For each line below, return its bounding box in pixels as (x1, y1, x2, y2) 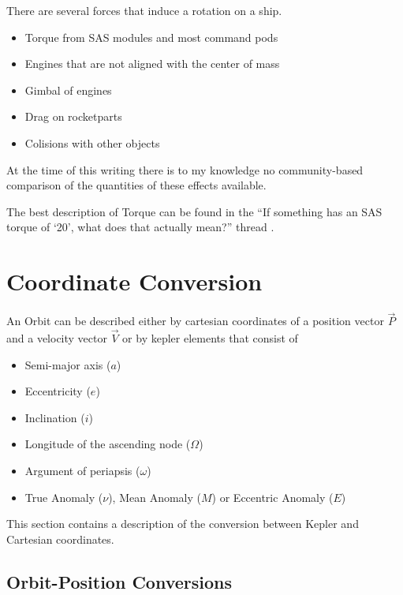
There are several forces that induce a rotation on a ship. (6, 2, 282, 18)
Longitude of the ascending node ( (24, 436, 191, 452)
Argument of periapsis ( (24, 462, 140, 479)
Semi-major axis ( (24, 356, 111, 372)
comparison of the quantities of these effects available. (6, 177, 267, 193)
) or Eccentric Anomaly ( (211, 488, 334, 505)
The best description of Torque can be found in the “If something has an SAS (6, 203, 382, 219)
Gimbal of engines (24, 81, 112, 98)
